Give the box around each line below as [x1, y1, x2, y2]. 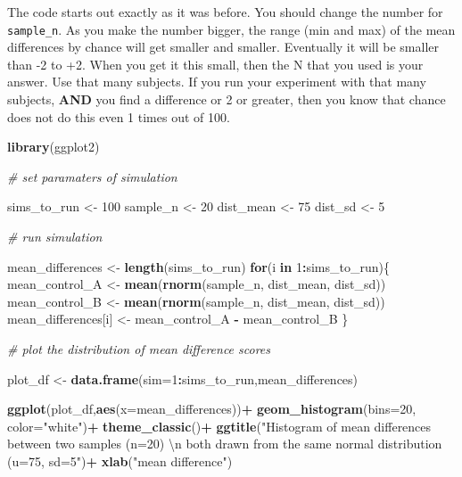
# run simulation [7, 227, 103, 245]
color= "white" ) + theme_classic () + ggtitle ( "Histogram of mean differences [7, 416, 432, 435]
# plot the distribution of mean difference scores [7, 339, 271, 358]
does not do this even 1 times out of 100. [7, 107, 230, 126]
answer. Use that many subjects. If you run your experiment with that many [7, 72, 426, 91]
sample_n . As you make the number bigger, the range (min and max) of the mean [7, 20, 456, 38]
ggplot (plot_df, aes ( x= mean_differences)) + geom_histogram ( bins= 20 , [7, 399, 417, 418]
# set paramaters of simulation [7, 167, 177, 185]
